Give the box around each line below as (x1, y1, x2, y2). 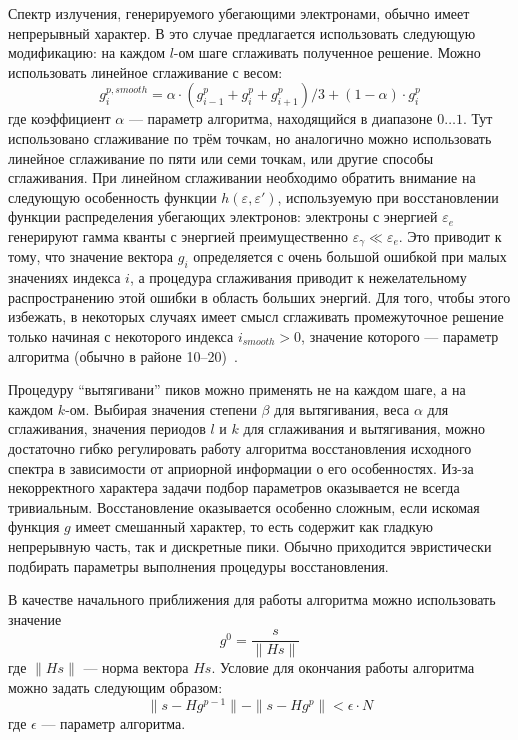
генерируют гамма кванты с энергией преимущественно (8, 225, 349, 246)
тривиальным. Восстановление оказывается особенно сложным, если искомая (8, 496, 480, 517)
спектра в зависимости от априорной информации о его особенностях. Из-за (8, 457, 474, 478)
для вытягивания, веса (274, 398, 410, 419)
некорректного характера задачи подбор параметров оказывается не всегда (8, 477, 460, 498)
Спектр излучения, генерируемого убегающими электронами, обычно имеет (8, 3, 470, 23)
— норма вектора (83, 657, 189, 678)
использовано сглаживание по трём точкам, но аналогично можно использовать (8, 127, 492, 148)
